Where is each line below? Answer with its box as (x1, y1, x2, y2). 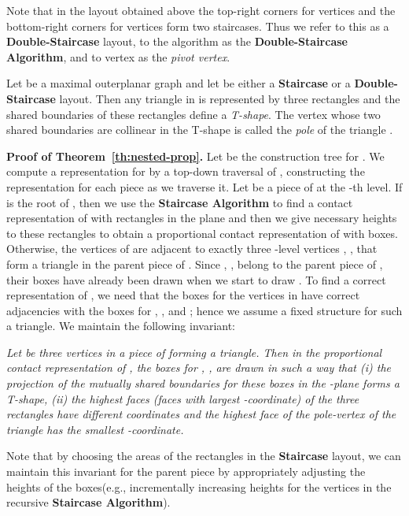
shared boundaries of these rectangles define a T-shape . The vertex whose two (6, 106, 381, 122)
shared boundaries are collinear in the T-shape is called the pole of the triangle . (6, 121, 393, 138)
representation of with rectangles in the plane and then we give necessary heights (6, 210, 397, 226)
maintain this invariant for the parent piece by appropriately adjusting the (6, 463, 366, 480)
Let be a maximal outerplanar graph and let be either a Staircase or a (6, 75, 351, 91)
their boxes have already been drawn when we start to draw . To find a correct (6, 271, 386, 288)
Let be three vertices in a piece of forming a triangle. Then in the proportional (6, 343, 382, 360)
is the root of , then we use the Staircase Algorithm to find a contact (6, 194, 353, 210)
